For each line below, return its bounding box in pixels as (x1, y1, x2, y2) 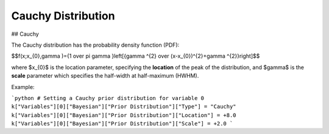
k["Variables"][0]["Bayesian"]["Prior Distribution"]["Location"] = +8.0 (11, 112, 237, 118)
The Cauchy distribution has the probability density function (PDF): (11, 41, 180, 49)
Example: (11, 83, 35, 90)
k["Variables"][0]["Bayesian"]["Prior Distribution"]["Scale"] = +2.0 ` (11, 120, 233, 127)
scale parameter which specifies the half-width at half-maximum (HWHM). (11, 72, 199, 79)
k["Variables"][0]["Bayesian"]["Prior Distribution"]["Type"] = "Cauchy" (11, 103, 237, 110)
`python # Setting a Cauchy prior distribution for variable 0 (11, 95, 204, 101)
